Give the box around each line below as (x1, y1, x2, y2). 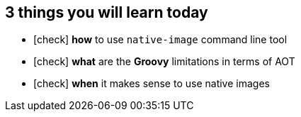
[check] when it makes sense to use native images (33, 77, 270, 90)
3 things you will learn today (5, 4, 208, 21)
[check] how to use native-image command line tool (33, 33, 288, 46)
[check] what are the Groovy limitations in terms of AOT (33, 55, 295, 68)
